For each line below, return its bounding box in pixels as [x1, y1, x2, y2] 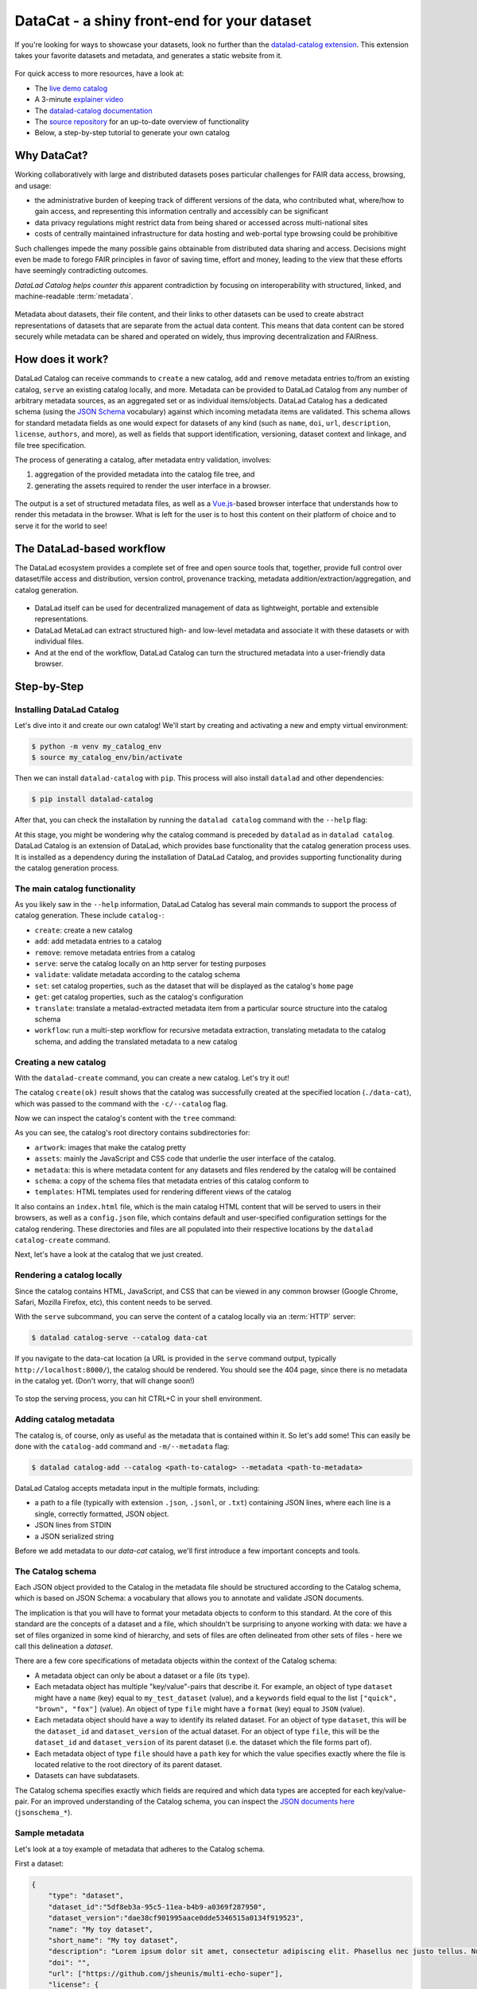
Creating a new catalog [14, 1057, 107, 1068]
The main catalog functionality [14, 883, 136, 894]
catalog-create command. [14, 1235, 111, 1244]
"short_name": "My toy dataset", [48, 1936, 179, 1944]
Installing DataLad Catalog [14, 704, 119, 715]
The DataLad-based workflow [14, 542, 166, 555]
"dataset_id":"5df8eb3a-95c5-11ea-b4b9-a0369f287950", [48, 1902, 266, 1911]
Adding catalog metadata [14, 1414, 115, 1425]
